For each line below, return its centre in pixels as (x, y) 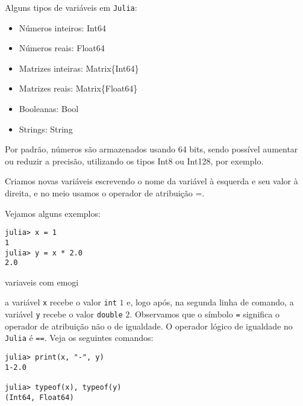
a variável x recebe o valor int (61, 302)
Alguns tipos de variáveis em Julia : (71, 7)
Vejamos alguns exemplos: (53, 213)
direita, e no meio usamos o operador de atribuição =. (105, 193)
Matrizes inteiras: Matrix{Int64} (79, 68)
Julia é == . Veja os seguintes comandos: (79, 338)
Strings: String (46, 129)
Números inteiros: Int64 (62, 27)
